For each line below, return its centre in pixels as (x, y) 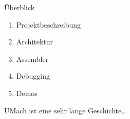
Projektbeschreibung (49, 24)
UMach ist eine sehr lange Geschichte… (65, 110)
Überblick (20, 7)
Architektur (35, 42)
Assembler (32, 58)
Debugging (33, 76)
